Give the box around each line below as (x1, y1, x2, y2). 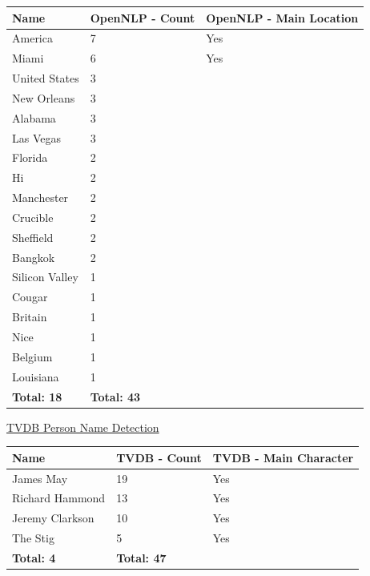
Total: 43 (90, 388, 141, 405)
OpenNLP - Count (90, 9, 195, 26)
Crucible (12, 208, 54, 225)
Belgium (12, 348, 53, 365)
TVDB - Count (116, 449, 202, 465)
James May (12, 469, 68, 486)
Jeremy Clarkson (12, 510, 95, 526)
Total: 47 (116, 549, 167, 566)
